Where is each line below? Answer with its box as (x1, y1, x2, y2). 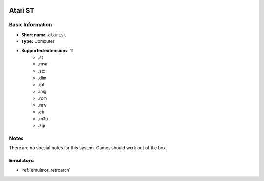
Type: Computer (21, 39, 55, 44)
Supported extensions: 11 (21, 47, 74, 53)
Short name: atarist (21, 32, 66, 38)
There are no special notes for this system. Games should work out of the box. (9, 144, 167, 151)
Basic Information (9, 21, 52, 28)
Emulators (9, 157, 34, 163)
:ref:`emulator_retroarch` (21, 167, 71, 173)
